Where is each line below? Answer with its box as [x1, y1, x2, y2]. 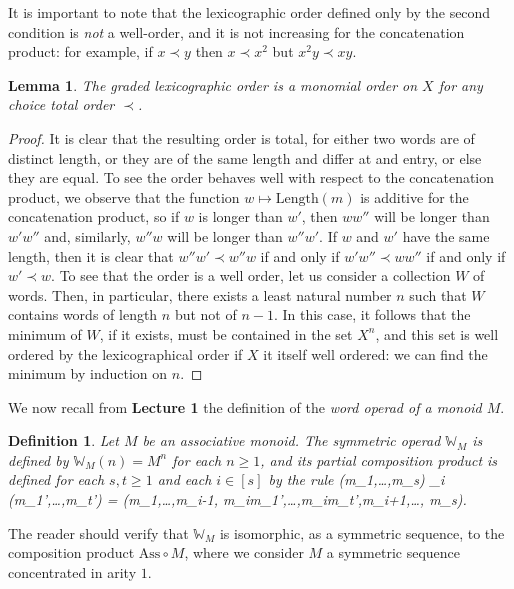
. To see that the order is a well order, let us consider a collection [51, 265, 451, 286]
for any [438, 74, 483, 95]
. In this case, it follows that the [273, 304, 471, 325]
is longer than [198, 206, 283, 227]
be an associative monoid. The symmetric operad [142, 430, 441, 451]
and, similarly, [44, 225, 131, 246]
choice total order [8, 94, 115, 115]
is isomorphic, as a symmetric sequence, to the [219, 522, 505, 543]
